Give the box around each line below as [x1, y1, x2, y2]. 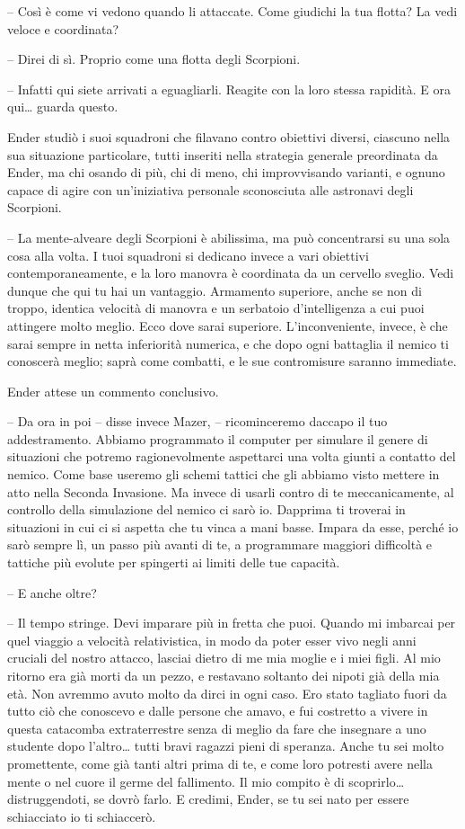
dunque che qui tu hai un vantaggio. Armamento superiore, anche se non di [7, 281, 422, 299]
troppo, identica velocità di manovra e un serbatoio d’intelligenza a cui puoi [7, 299, 425, 317]
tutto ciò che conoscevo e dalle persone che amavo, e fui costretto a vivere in [7, 701, 428, 720]
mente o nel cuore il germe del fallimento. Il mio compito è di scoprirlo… [7, 771, 405, 790]
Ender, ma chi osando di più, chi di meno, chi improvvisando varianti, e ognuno [7, 163, 445, 182]
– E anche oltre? [7, 583, 97, 602]
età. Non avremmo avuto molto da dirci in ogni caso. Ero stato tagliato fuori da [7, 683, 447, 702]
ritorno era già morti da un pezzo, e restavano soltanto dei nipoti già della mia [7, 666, 440, 684]
